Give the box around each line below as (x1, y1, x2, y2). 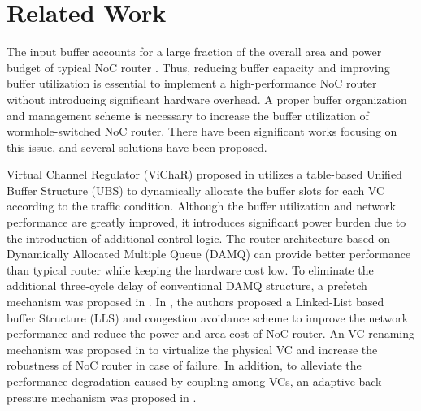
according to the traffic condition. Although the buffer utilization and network (7, 197, 396, 214)
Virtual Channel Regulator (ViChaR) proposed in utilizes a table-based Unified (7, 166, 402, 183)
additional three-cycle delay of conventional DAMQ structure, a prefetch (7, 277, 367, 294)
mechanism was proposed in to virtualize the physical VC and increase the (7, 340, 378, 357)
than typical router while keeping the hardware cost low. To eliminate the (7, 261, 374, 278)
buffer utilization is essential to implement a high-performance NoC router (7, 75, 377, 92)
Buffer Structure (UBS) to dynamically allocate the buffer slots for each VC (7, 181, 385, 198)
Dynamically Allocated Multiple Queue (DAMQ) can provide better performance (7, 245, 411, 262)
